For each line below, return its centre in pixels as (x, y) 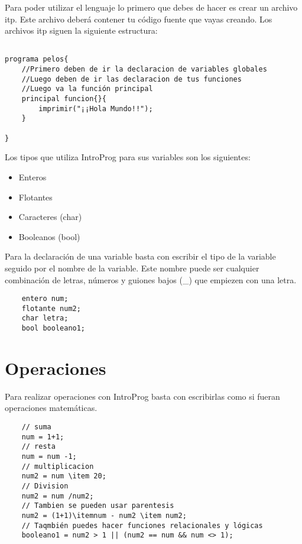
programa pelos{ (37, 59)
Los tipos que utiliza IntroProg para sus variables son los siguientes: (128, 157)
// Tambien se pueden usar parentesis (98, 506)
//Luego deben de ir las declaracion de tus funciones (131, 79)
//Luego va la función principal (87, 89)
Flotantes (35, 197)
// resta (38, 447)
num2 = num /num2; (58, 496)
